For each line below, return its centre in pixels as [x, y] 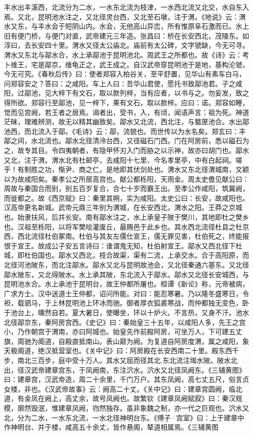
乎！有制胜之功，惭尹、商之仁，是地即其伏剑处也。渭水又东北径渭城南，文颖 [126, 169]
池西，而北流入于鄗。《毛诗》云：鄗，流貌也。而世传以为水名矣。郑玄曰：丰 [125, 131]
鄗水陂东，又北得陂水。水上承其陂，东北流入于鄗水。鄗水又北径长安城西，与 [126, 274]
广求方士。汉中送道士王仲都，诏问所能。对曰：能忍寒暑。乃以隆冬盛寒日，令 [126, 293]
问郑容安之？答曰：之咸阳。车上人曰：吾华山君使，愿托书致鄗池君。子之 [120, 83]
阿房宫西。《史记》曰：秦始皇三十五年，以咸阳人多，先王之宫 [148, 322]
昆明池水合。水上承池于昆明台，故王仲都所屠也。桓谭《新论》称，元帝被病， [126, 284]
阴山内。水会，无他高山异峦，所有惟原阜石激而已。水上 [160, 26]
